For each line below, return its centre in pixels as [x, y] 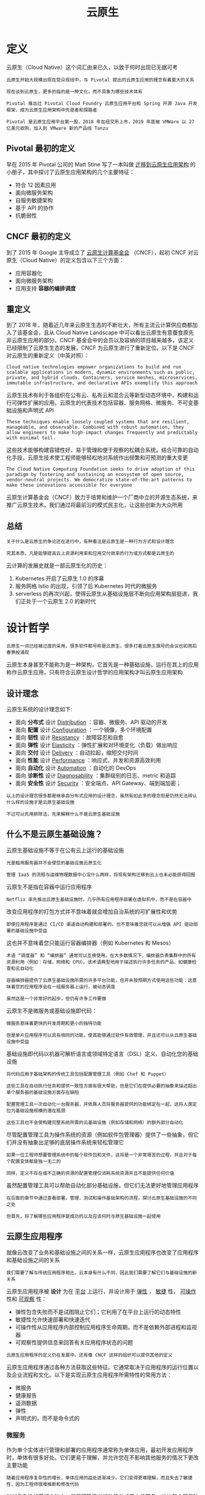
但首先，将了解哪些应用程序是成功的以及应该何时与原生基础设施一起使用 [84, 1216]
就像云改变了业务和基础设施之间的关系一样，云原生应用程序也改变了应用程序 [103, 1252]
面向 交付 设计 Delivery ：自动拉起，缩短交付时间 [77, 752]
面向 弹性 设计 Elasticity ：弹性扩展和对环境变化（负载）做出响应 [96, 745]
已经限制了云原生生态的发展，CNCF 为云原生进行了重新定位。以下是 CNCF [100, 348]
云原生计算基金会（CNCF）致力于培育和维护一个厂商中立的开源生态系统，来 [102, 497]
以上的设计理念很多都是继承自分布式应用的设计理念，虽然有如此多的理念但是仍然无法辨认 [102, 796]
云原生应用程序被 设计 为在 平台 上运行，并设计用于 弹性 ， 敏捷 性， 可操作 [101, 1291]
